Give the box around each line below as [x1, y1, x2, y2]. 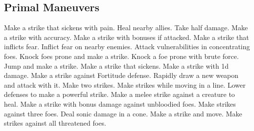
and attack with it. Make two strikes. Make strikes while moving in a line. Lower [4, 79, 246, 90]
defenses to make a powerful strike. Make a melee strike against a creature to [4, 89, 235, 99]
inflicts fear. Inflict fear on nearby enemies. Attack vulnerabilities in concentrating [4, 41, 250, 52]
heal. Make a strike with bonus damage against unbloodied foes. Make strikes [4, 98, 236, 109]
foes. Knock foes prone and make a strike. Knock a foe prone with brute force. [4, 51, 239, 61]
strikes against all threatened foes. [4, 118, 106, 128]
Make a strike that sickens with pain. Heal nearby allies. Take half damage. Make [4, 22, 248, 33]
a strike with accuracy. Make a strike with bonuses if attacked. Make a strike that [4, 32, 249, 42]
